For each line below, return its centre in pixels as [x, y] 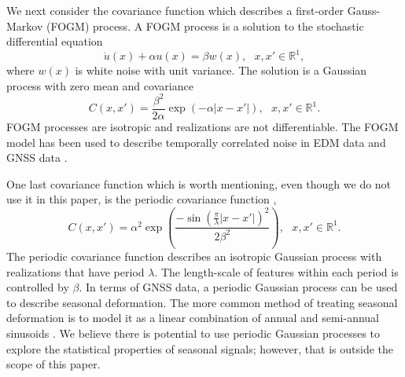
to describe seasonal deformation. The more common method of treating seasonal [202, 302]
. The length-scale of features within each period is [276, 271]
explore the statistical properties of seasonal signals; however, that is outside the [200, 348]
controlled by [38, 287]
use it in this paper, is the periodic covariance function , [142, 199]
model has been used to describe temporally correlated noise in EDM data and [196, 142]
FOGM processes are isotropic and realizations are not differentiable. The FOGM [202, 127]
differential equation [55, 41]
